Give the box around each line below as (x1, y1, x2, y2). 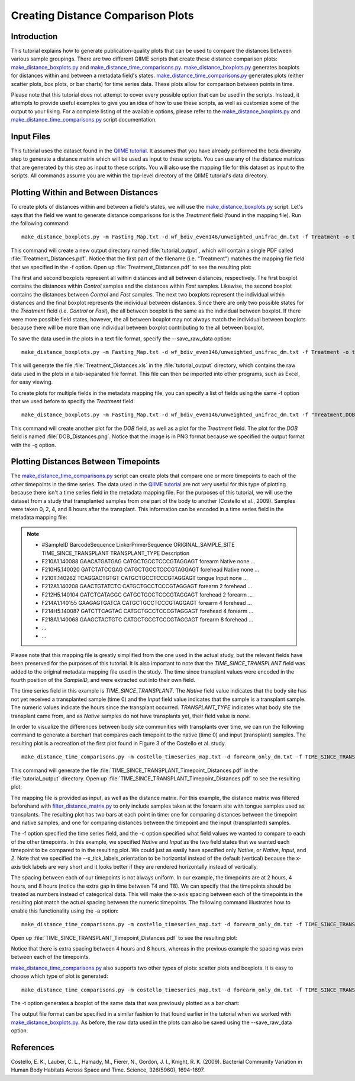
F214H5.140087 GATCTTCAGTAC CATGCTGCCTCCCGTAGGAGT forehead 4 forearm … (41, 608, 254, 615)
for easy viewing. (11, 378, 53, 385)
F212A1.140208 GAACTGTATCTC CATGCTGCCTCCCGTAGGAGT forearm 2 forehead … (41, 583, 253, 590)
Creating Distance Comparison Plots (11, 9, 194, 22)
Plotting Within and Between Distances (11, 187, 159, 198)
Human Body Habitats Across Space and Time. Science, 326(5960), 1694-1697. (11, 1066, 205, 1073)
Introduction (11, 31, 58, 42)
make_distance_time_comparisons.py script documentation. (11, 116, 157, 123)
